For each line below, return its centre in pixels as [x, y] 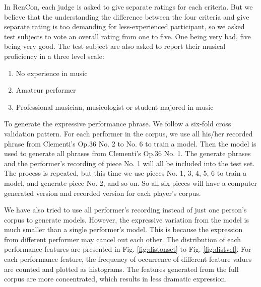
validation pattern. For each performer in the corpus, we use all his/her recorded [128, 133]
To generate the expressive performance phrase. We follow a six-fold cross [118, 124]
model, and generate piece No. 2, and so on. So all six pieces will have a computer [130, 183]
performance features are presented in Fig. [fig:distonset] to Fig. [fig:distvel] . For [128, 249]
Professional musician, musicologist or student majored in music [115, 106]
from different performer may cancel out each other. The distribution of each [123, 239]
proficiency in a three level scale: [54, 56]
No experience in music [52, 73]
